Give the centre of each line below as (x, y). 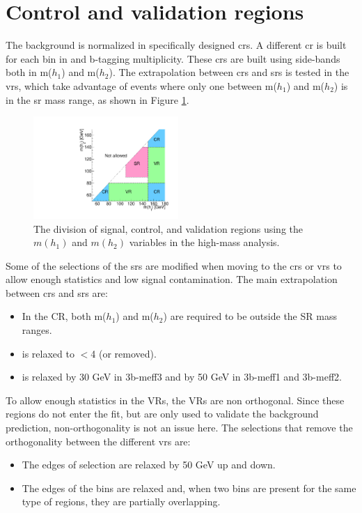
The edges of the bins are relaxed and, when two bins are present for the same (189, 488)
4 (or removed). (124, 353)
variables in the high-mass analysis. (204, 242)
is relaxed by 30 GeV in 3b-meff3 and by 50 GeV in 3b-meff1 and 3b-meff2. (182, 377)
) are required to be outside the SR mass (250, 316)
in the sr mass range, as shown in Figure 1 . (97, 99)
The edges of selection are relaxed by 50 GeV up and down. (149, 465)
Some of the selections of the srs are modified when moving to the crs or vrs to (174, 265)
